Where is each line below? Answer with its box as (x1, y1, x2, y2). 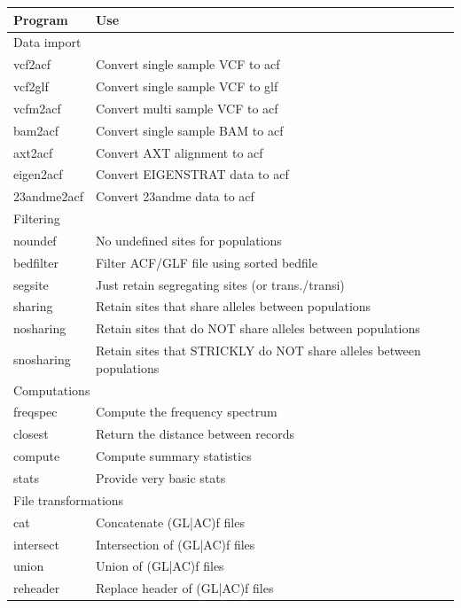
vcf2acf (13, 55, 51, 74)
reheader (13, 579, 60, 597)
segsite (13, 275, 49, 293)
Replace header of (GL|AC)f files (95, 579, 274, 597)
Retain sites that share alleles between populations (95, 297, 371, 316)
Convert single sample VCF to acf (95, 55, 280, 74)
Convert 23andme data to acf (95, 187, 254, 206)
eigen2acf (13, 165, 63, 183)
